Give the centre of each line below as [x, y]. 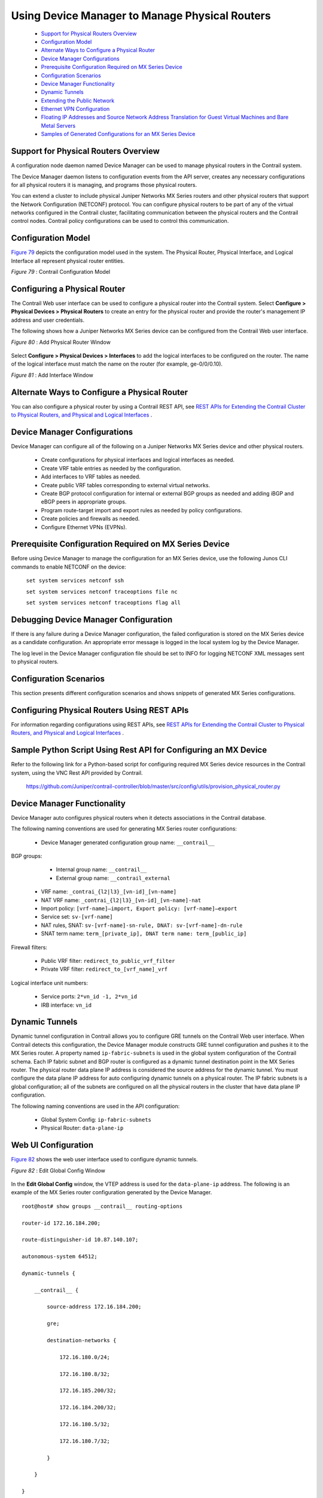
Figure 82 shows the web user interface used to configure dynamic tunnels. [104, 1159]
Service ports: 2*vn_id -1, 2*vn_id [89, 996]
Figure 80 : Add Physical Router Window [61, 342]
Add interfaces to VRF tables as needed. [91, 477]
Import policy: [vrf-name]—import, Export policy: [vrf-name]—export [139, 908]
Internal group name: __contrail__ [101, 869]
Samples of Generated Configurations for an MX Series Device [118, 134]
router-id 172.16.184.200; [61, 1223]
